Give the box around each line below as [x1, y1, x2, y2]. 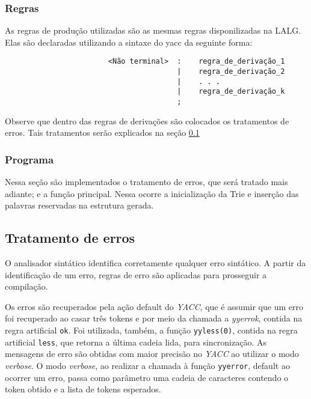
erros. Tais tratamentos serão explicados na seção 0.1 [5, 126, 200, 139]
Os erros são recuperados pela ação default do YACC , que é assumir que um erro [5, 300, 303, 312]
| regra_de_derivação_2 [177, 67, 285, 76]
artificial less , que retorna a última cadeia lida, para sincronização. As [5, 335, 267, 348]
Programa [5, 151, 54, 166]
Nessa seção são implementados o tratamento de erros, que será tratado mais [5, 175, 288, 188]
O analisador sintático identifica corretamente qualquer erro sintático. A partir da [5, 257, 306, 269]
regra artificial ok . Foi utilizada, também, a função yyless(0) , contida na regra [5, 324, 298, 337]
